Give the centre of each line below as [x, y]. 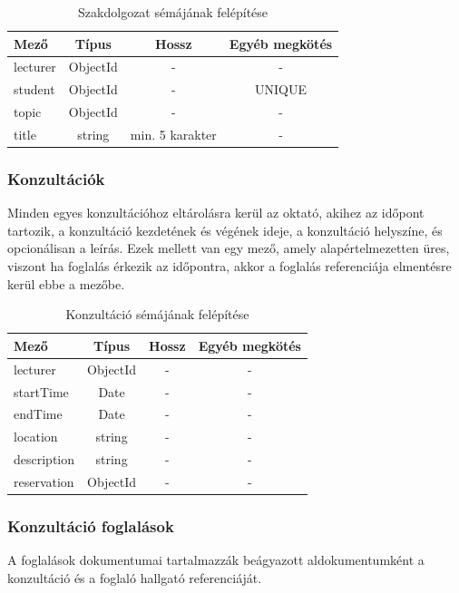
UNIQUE [280, 89]
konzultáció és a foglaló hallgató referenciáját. [135, 577]
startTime [41, 391]
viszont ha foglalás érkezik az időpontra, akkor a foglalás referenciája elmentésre [229, 266]
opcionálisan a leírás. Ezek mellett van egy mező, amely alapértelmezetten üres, [229, 248]
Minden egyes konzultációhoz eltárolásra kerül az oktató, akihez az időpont [216, 213]
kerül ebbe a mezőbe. [66, 283]
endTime [38, 414]
